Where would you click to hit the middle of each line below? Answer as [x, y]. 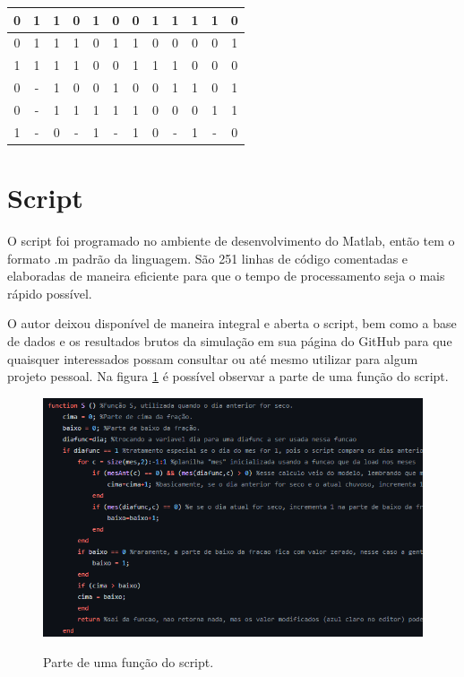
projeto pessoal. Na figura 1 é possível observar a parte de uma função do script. [228, 376]
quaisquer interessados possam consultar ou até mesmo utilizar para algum [213, 358]
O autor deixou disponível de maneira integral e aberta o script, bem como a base [232, 323]
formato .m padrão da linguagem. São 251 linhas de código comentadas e [208, 258]
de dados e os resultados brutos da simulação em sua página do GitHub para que [230, 340]
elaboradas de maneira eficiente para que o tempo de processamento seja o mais [226, 276]
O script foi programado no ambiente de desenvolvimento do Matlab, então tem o [231, 240]
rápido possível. [50, 293]
